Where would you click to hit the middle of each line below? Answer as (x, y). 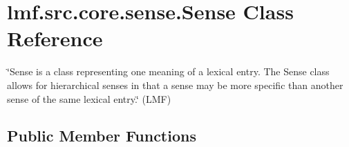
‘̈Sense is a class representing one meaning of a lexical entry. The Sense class (168, 71)
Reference (55, 38)
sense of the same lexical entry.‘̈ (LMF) (89, 98)
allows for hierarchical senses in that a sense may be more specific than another (175, 85)
